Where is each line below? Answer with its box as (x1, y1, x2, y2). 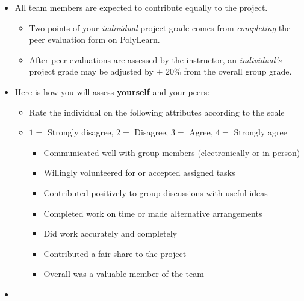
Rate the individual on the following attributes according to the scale (29, 105, 285, 118)
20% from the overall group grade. (166, 65, 292, 78)
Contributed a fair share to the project (43, 247, 187, 259)
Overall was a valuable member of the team (43, 267, 204, 280)
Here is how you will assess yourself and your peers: (14, 85, 210, 98)
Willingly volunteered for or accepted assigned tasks (43, 166, 235, 179)
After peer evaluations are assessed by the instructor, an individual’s (29, 53, 282, 66)
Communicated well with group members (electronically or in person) (43, 146, 300, 158)
